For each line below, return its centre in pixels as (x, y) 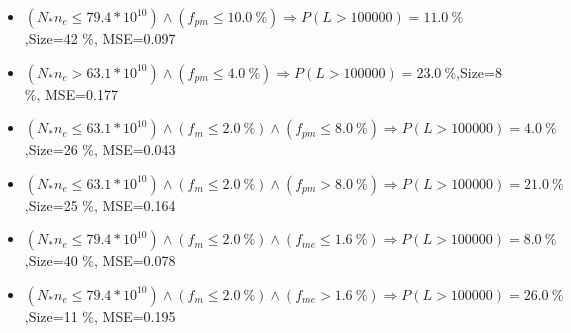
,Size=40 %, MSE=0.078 (100, 260)
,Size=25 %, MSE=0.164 (100, 204)
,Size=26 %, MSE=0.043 (100, 149)
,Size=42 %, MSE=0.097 (100, 38)
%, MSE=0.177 (71, 93)
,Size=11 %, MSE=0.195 (100, 315)
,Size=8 (479, 71)
